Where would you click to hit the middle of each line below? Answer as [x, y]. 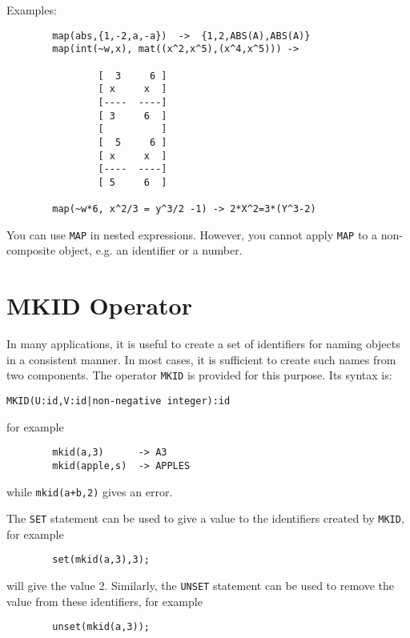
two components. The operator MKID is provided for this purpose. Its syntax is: [199, 375]
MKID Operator [99, 305]
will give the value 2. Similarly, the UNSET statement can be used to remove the [200, 586]
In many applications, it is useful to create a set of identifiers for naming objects [203, 344]
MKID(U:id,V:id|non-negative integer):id [119, 401]
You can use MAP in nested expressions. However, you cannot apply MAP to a [192, 234]
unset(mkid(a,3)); [101, 627]
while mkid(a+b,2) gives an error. [90, 491]
